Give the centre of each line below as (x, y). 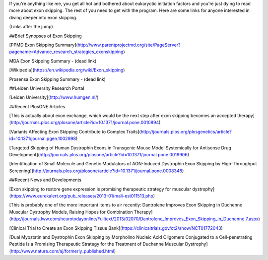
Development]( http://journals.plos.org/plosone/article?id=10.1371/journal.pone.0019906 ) (99, 155)
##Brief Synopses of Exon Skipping (45, 36)
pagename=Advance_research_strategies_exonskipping (66, 52)
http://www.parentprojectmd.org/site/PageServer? (129, 45)
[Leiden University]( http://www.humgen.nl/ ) (54, 97)
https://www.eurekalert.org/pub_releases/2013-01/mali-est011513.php (82, 195)
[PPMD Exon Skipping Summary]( (43, 45)
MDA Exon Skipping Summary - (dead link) (53, 61)
